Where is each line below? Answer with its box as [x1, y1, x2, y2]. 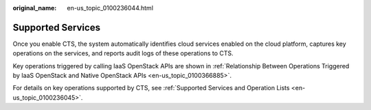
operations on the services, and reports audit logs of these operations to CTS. [12, 49, 234, 57]
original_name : [12, 4, 57, 12]
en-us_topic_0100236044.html [67, 4, 154, 12]
